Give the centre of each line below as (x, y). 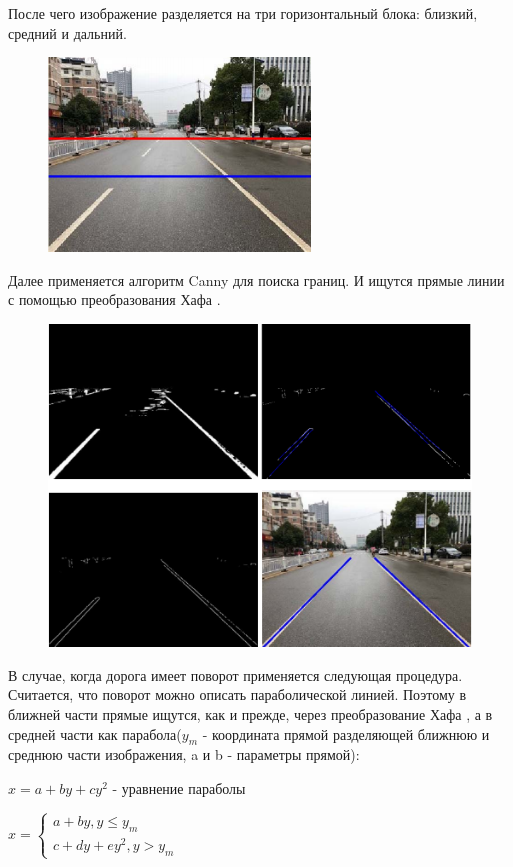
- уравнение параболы (179, 788)
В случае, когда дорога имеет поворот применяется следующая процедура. (235, 674)
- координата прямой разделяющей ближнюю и (346, 733)
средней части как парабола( (95, 733)
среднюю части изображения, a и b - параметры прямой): (184, 754)
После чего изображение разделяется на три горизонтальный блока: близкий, (243, 13)
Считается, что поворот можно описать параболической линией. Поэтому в (237, 694)
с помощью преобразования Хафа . (114, 299)
